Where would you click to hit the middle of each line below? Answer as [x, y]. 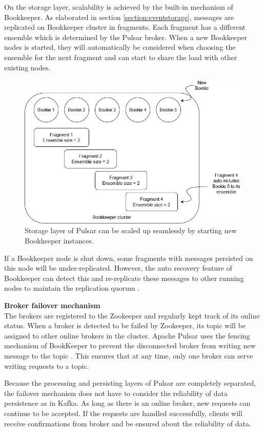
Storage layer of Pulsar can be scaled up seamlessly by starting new [131, 230]
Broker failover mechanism [52, 305]
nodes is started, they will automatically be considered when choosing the [120, 47]
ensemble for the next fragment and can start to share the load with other [121, 57]
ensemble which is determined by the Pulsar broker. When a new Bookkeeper [126, 37]
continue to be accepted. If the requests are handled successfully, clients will [123, 413]
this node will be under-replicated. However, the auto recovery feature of [118, 268]
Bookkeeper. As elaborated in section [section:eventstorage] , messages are [119, 17]
